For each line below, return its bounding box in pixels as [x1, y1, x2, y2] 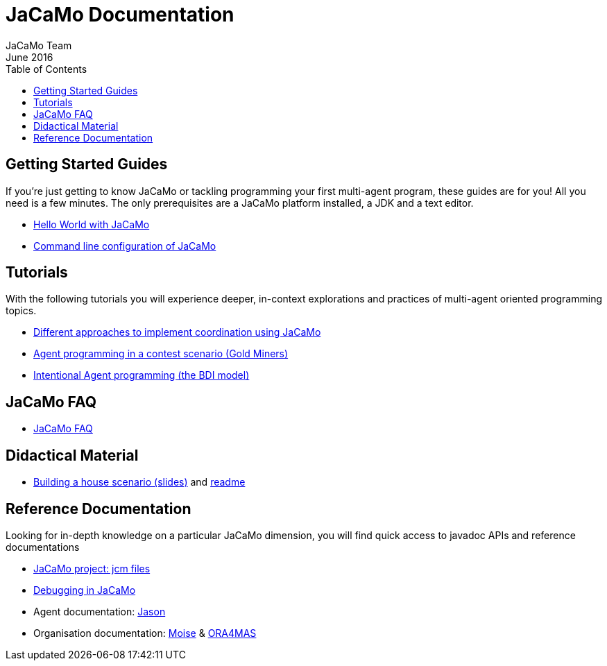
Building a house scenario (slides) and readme [33, 476, 246, 488]
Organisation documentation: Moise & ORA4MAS [33, 626, 257, 639]
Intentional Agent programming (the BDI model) [33, 369, 250, 382]
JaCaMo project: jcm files [33, 562, 151, 574]
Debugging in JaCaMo [33, 583, 136, 596]
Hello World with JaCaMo [33, 218, 150, 230]
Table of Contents [6, 62, 87, 75]
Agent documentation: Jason [33, 605, 166, 617]
